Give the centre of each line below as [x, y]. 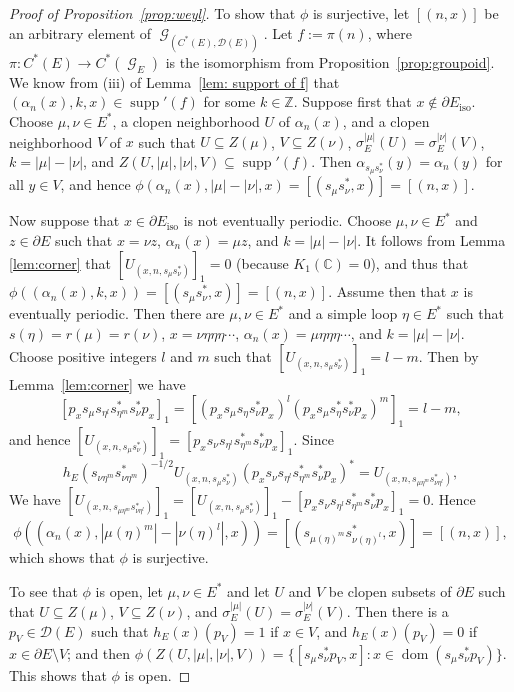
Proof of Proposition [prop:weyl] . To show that [152, 13]
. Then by [448, 355]
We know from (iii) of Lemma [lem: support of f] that [174, 81]
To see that [43, 590]
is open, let [129, 590]
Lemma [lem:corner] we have [97, 384]
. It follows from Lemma [431, 239]
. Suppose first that [352, 101]
